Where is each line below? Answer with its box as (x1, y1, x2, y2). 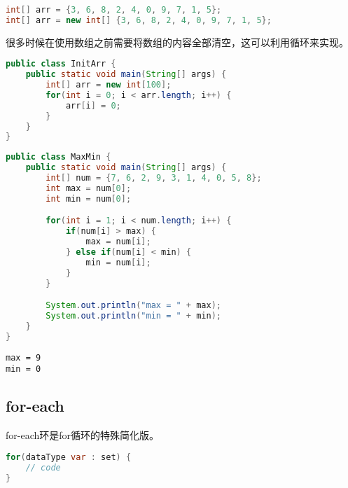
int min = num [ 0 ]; (46, 193, 132, 204)
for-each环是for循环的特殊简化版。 (6, 428, 160, 442)
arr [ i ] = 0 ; (65, 100, 121, 111)
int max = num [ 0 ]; (46, 183, 132, 193)
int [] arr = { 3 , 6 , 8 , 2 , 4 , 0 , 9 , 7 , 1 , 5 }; (6, 5, 222, 15)
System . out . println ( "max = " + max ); (46, 300, 221, 311)
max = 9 (6, 352, 41, 363)
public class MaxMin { (6, 152, 111, 162)
